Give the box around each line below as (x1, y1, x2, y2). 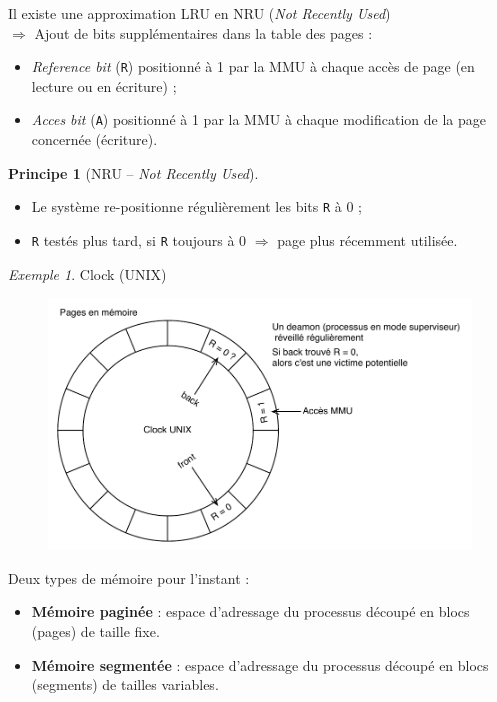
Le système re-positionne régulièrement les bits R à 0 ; (31, 196, 363, 217)
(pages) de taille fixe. (31, 620, 160, 641)
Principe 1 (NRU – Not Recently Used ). (8, 162, 259, 183)
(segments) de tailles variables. (31, 674, 219, 695)
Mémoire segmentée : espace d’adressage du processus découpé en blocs (31, 654, 489, 675)
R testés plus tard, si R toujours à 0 (31, 229, 247, 250)
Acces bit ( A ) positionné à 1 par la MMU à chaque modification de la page (31, 109, 486, 130)
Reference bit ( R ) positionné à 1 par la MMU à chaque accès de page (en (31, 56, 475, 77)
